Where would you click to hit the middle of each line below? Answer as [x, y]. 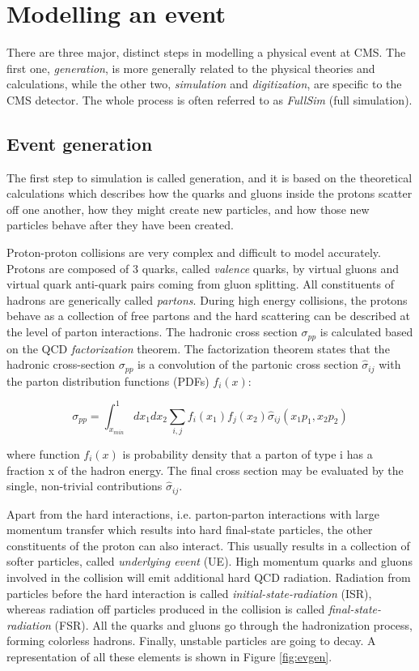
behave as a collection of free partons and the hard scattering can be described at [209, 316]
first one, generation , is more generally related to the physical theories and [191, 68]
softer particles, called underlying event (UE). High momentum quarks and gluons [209, 561]
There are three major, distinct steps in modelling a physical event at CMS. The [206, 52]
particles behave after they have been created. [120, 225]
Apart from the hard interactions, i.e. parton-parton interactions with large [193, 513]
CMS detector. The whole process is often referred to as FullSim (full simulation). [209, 99]
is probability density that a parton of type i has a [248, 453]
